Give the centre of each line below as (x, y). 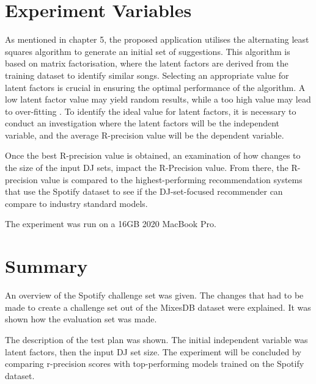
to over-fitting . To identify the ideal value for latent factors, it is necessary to (151, 111)
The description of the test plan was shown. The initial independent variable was (156, 339)
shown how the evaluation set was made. (81, 319)
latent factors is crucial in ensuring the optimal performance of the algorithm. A (155, 87)
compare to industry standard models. (76, 203)
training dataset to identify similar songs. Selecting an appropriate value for (147, 75)
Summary (46, 266)
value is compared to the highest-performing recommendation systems (171, 179)
